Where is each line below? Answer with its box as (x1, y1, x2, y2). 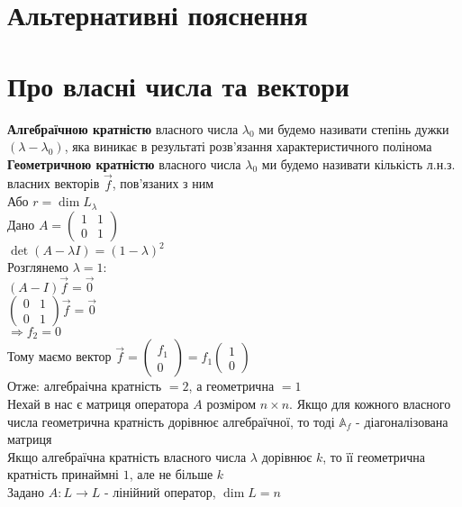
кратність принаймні (7, 465, 119, 484)
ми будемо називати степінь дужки (258, 119, 449, 138)
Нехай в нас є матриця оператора (7, 394, 189, 413)
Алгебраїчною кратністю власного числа (7, 119, 239, 138)
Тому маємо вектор (7, 347, 112, 366)
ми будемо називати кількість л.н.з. (261, 154, 456, 173)
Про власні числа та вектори (7, 67, 349, 104)
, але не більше (129, 465, 213, 484)
